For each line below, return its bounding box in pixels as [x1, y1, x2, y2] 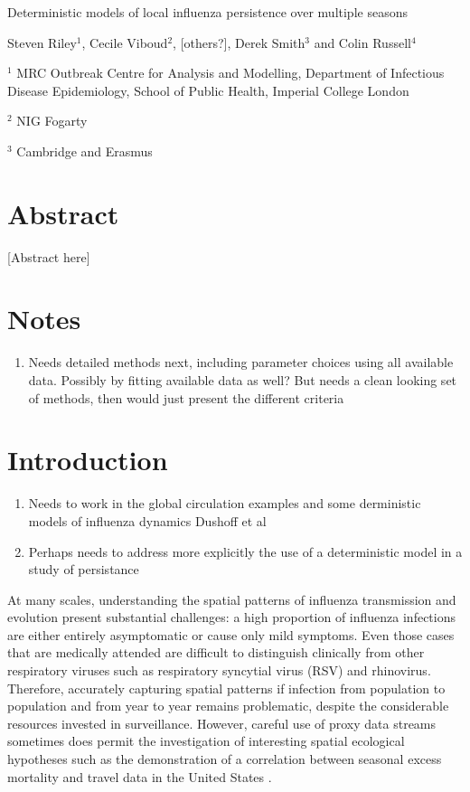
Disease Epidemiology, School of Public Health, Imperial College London [7, 80, 409, 99]
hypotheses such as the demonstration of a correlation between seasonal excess [7, 750, 442, 768]
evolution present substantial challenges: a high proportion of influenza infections [7, 608, 456, 627]
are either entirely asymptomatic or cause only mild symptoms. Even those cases [7, 625, 455, 644]
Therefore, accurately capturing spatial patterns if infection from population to [7, 678, 446, 697]
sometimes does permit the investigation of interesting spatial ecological [7, 731, 405, 750]
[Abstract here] [7, 247, 90, 266]
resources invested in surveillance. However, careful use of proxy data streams [7, 713, 437, 732]
